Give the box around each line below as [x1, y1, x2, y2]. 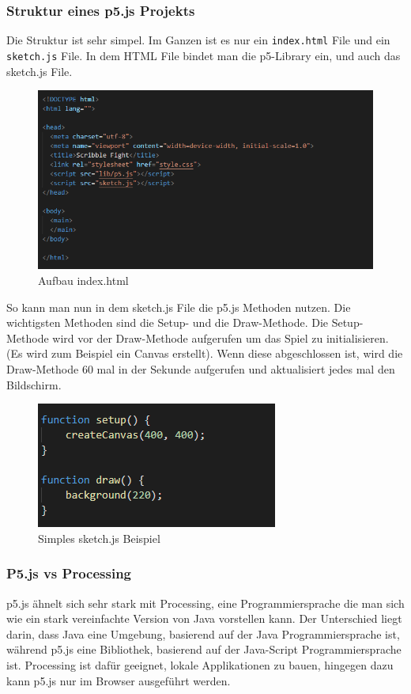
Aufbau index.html [38, 271, 129, 288]
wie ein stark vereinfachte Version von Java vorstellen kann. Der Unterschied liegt [6, 610, 402, 627]
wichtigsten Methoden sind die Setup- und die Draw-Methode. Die [6, 314, 328, 331]
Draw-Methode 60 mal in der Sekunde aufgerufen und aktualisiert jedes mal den [6, 360, 395, 377]
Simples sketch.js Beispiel [38, 529, 160, 546]
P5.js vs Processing [6, 563, 131, 583]
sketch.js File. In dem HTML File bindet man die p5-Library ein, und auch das [6, 47, 401, 63]
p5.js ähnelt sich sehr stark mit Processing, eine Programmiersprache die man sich [6, 594, 405, 611]
